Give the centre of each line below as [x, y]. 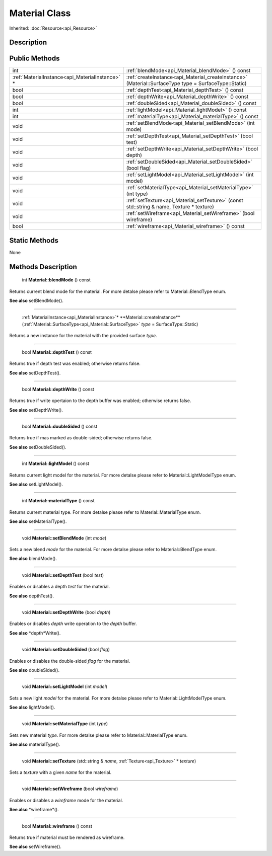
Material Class [40, 13]
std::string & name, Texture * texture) [170, 207]
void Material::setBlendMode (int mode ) [64, 538]
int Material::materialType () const [58, 501]
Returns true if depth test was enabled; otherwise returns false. [75, 364]
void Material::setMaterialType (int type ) [65, 724]
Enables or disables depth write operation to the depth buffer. [73, 624]
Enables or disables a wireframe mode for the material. [66, 800]
